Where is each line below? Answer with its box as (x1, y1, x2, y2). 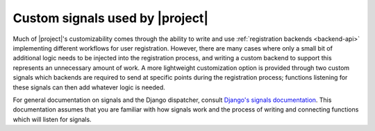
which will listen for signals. (12, 115, 92, 123)
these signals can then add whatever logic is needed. (12, 83, 166, 91)
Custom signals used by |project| (12, 10, 208, 26)
